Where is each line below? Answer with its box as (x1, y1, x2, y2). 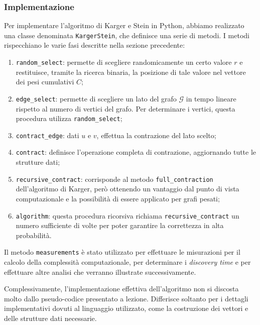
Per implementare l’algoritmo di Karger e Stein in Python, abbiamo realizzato (4, 20, 244, 31)
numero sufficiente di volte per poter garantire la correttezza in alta (16, 220, 224, 231)
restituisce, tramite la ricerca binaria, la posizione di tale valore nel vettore (16, 66, 246, 77)
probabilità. (16, 230, 52, 240)
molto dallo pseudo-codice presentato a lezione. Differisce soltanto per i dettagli (4, 293, 248, 303)
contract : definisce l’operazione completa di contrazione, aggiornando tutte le (16, 147, 256, 157)
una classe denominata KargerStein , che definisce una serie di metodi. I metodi (4, 30, 249, 40)
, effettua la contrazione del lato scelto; (96, 130, 216, 140)
